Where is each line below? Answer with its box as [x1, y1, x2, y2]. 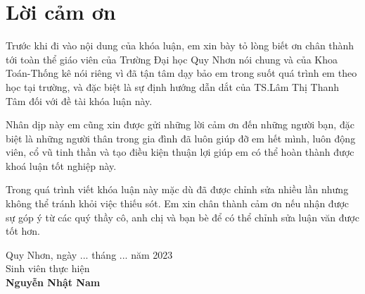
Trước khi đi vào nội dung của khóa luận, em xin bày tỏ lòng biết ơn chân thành [6, 38, 354, 53]
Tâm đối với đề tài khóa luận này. [6, 93, 153, 108]
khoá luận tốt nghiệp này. [6, 158, 117, 173]
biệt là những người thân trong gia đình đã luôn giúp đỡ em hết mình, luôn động [6, 130, 356, 145]
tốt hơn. [6, 223, 41, 238]
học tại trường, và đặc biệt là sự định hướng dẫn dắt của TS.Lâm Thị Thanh [6, 79, 340, 94]
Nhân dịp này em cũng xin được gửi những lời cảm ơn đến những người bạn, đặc [6, 117, 354, 132]
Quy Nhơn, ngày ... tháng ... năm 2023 [6, 247, 173, 262]
